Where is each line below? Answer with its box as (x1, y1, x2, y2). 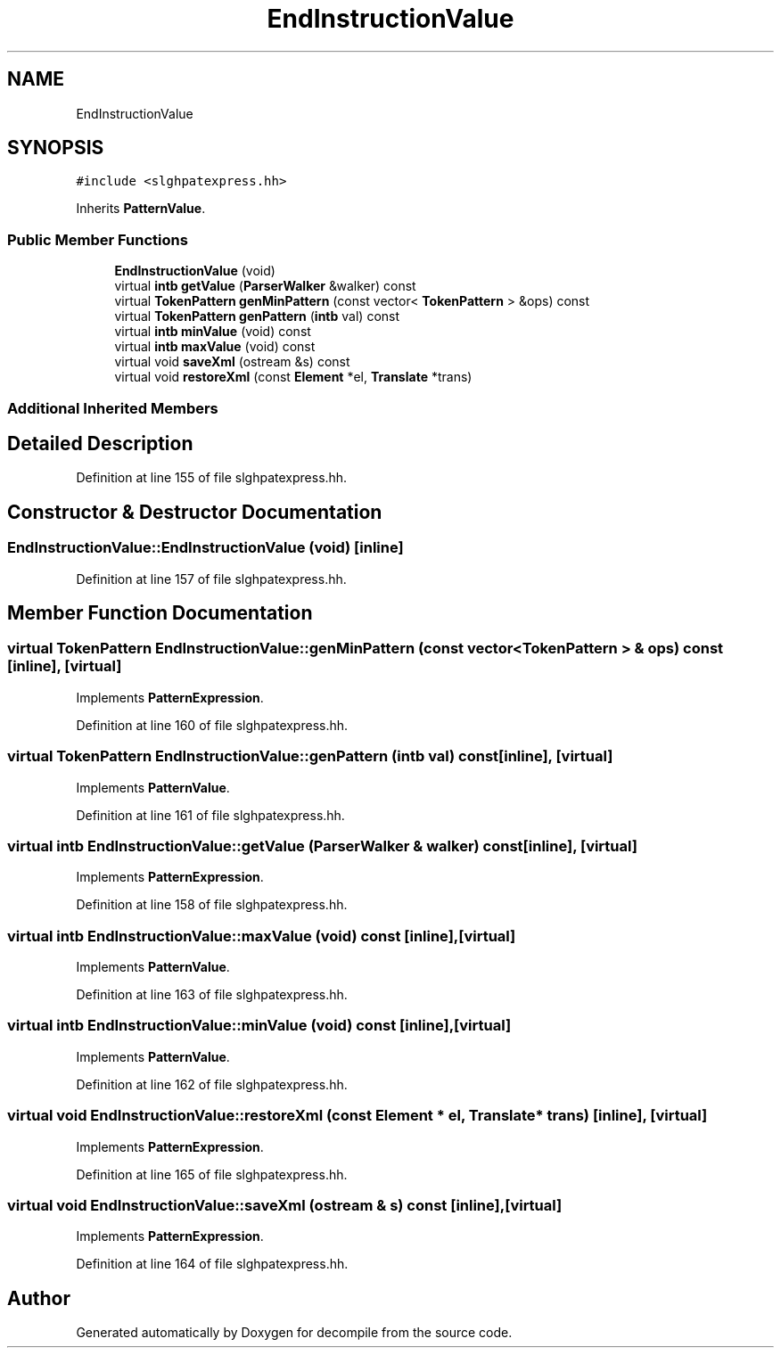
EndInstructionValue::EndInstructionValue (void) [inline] (7, 538, 404, 557)
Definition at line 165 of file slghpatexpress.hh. (76, 1166, 348, 1182)
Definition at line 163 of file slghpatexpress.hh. (76, 987, 348, 1003)
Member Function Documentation (7, 602, 313, 625)
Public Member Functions (7, 230, 188, 249)
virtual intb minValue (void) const (114, 324, 311, 340)
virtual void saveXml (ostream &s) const (114, 354, 350, 370)
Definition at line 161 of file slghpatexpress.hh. (76, 807, 345, 823)
